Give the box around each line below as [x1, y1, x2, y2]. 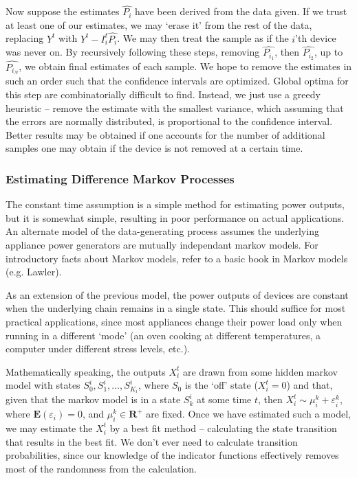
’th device [295, 31, 336, 45]
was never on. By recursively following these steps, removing [6, 45, 260, 59]
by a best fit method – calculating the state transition [109, 420, 337, 435]
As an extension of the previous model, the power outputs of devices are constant [6, 287, 349, 301]
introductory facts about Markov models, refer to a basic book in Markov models [6, 251, 348, 265]
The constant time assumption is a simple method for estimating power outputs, [6, 197, 345, 212]
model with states [6, 378, 80, 392]
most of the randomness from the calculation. [6, 461, 197, 475]
